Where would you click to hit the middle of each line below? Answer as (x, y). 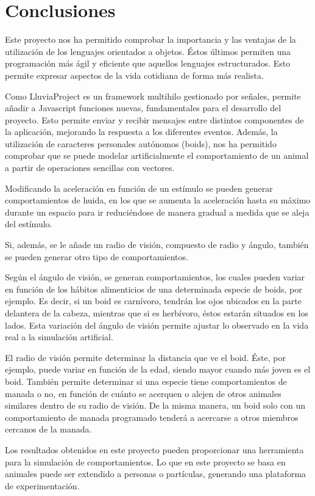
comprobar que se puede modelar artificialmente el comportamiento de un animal (157, 155)
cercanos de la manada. (48, 429)
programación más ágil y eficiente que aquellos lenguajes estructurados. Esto (148, 63)
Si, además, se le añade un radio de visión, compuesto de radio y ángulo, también (157, 245)
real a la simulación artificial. (59, 337)
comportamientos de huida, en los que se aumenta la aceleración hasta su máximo (158, 200)
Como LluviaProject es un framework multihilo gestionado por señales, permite (153, 96)
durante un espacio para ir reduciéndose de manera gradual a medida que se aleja (157, 212)
